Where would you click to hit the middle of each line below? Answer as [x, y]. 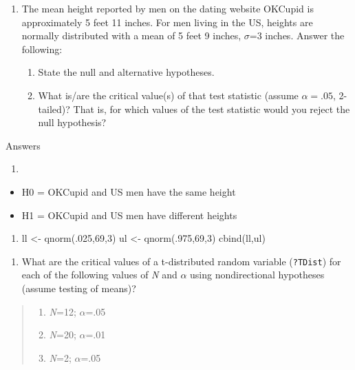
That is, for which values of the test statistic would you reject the [212, 109]
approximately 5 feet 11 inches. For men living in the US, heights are [167, 22]
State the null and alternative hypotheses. [126, 72]
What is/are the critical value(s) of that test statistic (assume [168, 95]
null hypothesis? [72, 122]
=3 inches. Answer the [297, 35]
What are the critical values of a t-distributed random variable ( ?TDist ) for [181, 261]
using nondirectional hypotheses [257, 275]
